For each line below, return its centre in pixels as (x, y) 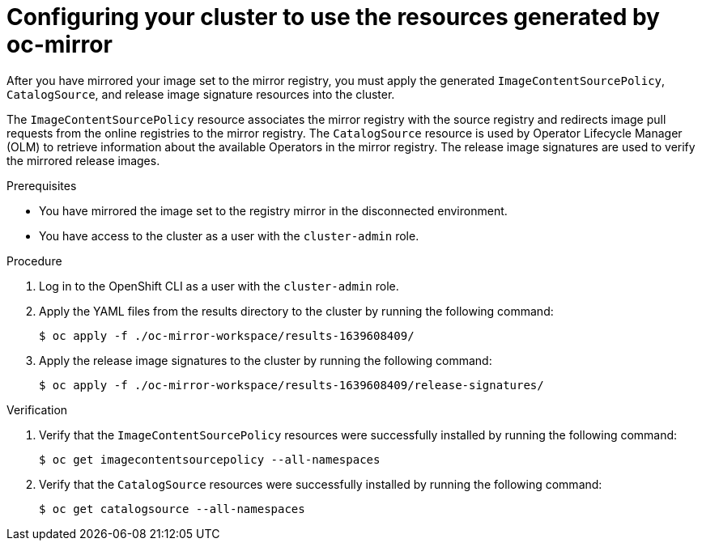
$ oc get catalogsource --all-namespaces (172, 509)
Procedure (34, 261)
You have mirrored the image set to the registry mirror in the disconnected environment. (273, 210)
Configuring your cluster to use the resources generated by (333, 17)
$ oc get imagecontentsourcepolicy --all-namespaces (210, 459)
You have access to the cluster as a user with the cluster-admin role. (229, 235)
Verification (37, 409)
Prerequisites (42, 185)
